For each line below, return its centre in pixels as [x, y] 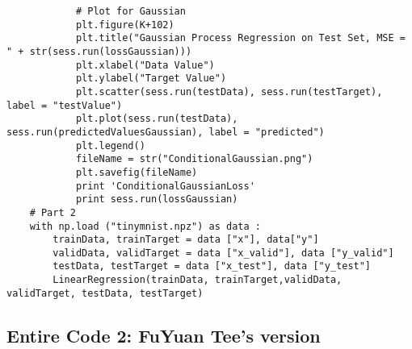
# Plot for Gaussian [130, 11]
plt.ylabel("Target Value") [151, 79]
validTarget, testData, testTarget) [105, 293]
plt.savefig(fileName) [137, 172]
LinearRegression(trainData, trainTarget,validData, [198, 280]
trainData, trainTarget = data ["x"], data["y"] [186, 240]
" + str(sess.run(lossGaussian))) [99, 51]
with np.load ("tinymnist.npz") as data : [145, 226]
